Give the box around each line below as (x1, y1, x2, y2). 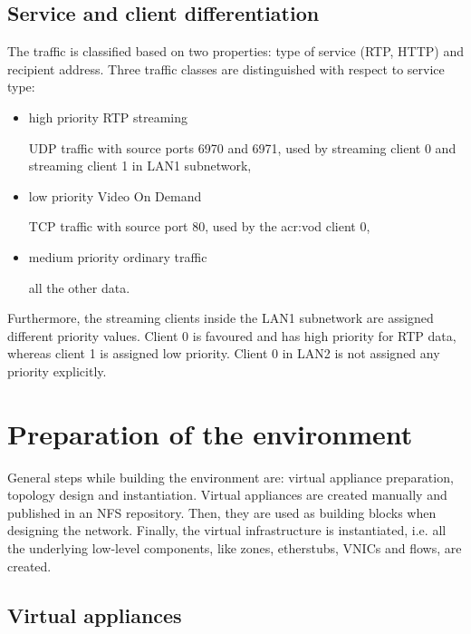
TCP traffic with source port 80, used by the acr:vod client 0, (28, 217, 370, 236)
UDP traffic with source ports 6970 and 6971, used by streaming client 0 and (28, 138, 457, 157)
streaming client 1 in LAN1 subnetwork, (28, 156, 252, 175)
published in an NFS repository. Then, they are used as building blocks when (7, 502, 437, 522)
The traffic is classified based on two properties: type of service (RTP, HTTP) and (7, 42, 464, 61)
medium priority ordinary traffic (28, 247, 207, 266)
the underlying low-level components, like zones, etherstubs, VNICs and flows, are (7, 539, 462, 558)
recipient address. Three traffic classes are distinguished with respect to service (7, 59, 445, 78)
